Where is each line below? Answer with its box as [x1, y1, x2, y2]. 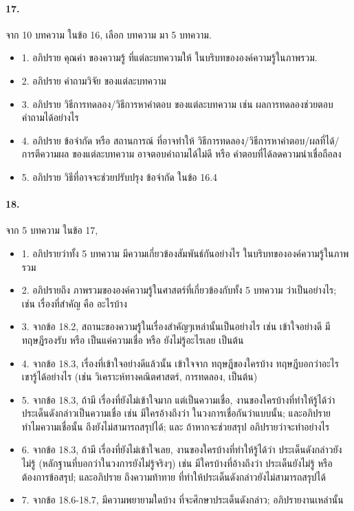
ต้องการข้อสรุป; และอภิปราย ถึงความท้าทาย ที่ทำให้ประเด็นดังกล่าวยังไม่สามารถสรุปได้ [21, 469, 326, 483]
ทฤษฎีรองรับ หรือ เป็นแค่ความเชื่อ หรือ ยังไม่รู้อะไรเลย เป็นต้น [21, 332, 244, 347]
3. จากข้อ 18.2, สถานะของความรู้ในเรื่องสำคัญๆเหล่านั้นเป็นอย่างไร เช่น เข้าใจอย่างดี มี [21, 319, 331, 334]
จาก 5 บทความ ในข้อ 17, [5, 223, 98, 237]
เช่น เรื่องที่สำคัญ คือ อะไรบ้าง [21, 296, 127, 310]
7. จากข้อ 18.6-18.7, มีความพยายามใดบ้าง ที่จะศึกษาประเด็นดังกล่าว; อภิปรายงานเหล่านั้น [21, 492, 344, 507]
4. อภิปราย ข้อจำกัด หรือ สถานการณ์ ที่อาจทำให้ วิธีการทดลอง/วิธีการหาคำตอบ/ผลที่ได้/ [21, 133, 340, 147]
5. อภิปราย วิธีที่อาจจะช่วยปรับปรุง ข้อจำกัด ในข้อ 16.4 [21, 169, 218, 184]
